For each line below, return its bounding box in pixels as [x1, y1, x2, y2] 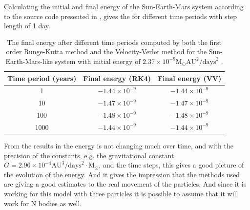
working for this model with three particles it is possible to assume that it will [4, 189, 238, 198]
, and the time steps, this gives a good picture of [99, 160, 244, 170]
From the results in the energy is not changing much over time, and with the [4, 141, 233, 151]
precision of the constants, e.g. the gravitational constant [4, 150, 174, 160]
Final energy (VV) [157, 73, 222, 83]
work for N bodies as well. [4, 198, 82, 208]
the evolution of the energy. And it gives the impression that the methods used [4, 169, 240, 179]
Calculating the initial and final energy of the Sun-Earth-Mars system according [4, 1, 244, 11]
